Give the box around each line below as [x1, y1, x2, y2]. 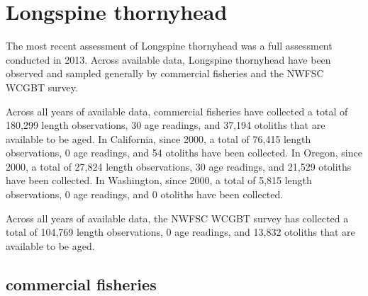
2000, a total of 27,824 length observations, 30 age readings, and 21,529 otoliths [6, 159, 352, 173]
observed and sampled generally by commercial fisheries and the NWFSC [6, 66, 324, 81]
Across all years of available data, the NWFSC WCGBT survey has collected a [6, 210, 349, 225]
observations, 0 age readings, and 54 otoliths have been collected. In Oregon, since [6, 145, 362, 160]
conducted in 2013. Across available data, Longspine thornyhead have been [6, 52, 331, 67]
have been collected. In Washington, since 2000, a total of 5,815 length [6, 173, 312, 188]
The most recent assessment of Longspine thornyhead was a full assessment [6, 38, 333, 53]
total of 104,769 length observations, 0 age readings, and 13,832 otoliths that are [6, 224, 355, 239]
